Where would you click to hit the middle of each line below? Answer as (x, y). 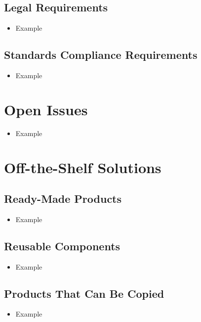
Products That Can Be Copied (84, 293)
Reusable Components (62, 246)
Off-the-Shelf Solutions (83, 167)
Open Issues (46, 109)
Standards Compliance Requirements (101, 55)
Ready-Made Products (63, 199)
